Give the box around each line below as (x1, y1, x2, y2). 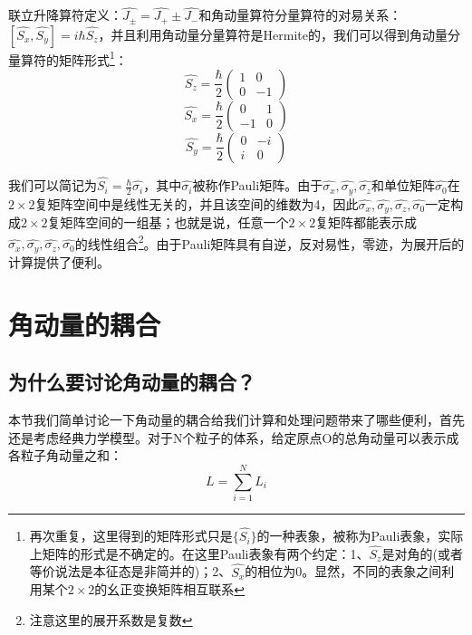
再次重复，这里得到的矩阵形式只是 (29, 526, 233, 545)
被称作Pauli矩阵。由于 (192, 176, 323, 195)
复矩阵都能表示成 (315, 213, 418, 232)
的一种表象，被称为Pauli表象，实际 (256, 526, 464, 545)
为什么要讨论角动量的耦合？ (8, 368, 255, 396)
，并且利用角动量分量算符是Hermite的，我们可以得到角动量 (98, 24, 448, 43)
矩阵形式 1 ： (58, 47, 128, 69)
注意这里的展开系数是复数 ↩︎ (29, 610, 193, 629)
